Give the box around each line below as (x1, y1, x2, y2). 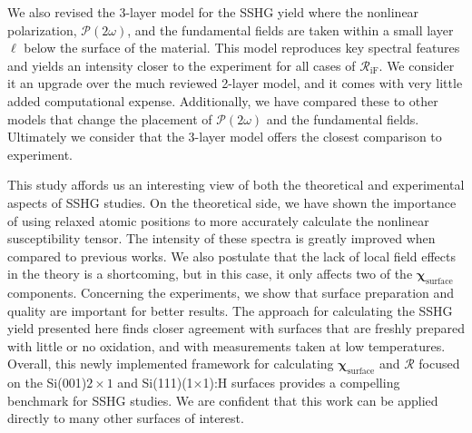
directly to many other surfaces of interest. (7, 408, 244, 428)
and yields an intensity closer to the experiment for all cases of (7, 55, 356, 74)
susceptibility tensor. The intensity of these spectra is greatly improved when (7, 229, 436, 248)
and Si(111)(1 (117, 373, 193, 392)
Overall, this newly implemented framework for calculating (7, 354, 334, 373)
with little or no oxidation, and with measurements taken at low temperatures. (7, 336, 446, 355)
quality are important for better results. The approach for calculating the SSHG (7, 300, 453, 320)
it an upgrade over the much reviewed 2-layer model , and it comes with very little (7, 74, 463, 93)
